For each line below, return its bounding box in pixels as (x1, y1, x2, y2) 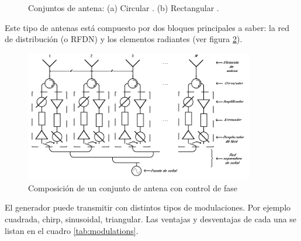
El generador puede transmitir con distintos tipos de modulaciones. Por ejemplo (5, 201, 291, 214)
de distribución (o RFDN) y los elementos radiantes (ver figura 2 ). (5, 33, 243, 45)
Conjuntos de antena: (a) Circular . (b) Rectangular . (28, 2, 219, 13)
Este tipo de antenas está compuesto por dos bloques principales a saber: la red (5, 21, 290, 33)
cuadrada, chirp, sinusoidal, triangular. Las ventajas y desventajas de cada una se (5, 213, 297, 225)
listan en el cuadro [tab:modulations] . (5, 224, 139, 236)
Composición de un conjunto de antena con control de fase (28, 181, 237, 194)
